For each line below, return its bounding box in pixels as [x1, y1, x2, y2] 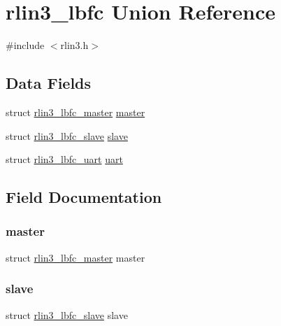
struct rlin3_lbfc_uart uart [6, 152, 123, 166]
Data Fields [6, 72, 92, 94]
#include [6, 38, 45, 52]
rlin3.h [60, 38, 89, 52]
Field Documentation [6, 186, 162, 208]
